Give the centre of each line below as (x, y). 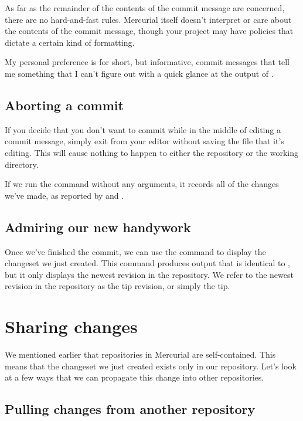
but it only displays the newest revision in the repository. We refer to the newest (149, 274)
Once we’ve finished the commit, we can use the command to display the (135, 251)
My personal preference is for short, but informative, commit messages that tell (147, 62)
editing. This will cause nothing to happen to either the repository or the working (151, 152)
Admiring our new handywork (98, 227)
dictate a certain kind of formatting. (70, 42)
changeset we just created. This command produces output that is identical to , (147, 263)
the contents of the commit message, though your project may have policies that (149, 31)
